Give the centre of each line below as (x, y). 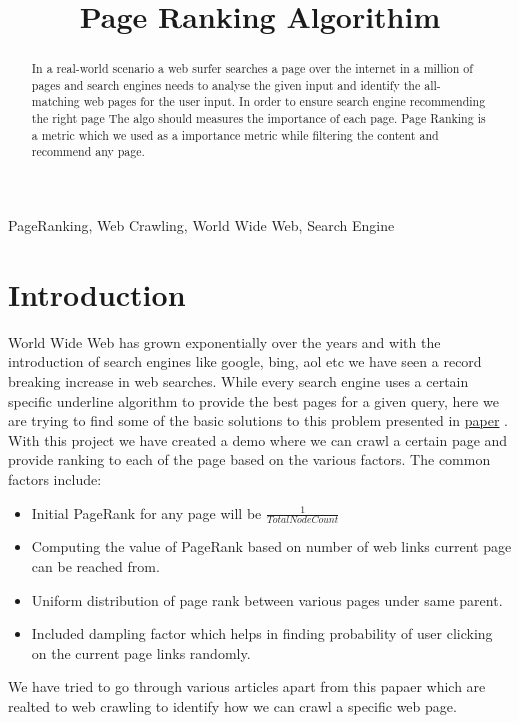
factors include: (55, 478)
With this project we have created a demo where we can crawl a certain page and (258, 439)
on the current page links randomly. (141, 652)
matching (55, 101)
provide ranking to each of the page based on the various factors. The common (249, 459)
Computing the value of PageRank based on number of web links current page (271, 546)
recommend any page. (88, 151)
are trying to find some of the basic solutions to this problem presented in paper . (258, 420)
